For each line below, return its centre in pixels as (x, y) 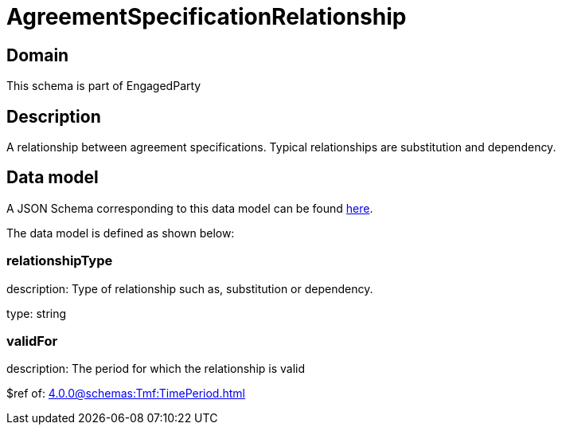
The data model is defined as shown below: (121, 233)
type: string (37, 313)
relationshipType (60, 261)
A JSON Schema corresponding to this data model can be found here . (190, 208)
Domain (38, 55)
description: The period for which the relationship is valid (156, 369)
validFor (32, 341)
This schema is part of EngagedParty (104, 86)
